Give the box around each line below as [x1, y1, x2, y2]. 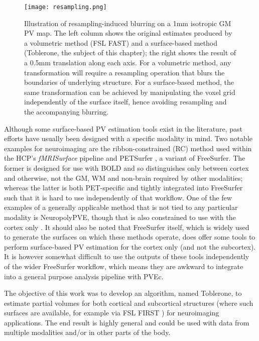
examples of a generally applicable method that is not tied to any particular [4, 202, 238, 212]
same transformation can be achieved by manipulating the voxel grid [24, 86, 235, 97]
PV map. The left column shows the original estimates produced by [24, 28, 232, 38]
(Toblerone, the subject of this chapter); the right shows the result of [24, 47, 236, 58]
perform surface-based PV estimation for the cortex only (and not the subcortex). [4, 241, 256, 252]
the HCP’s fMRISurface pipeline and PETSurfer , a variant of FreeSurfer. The [4, 153, 245, 163]
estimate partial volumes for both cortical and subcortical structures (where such [4, 297, 253, 308]
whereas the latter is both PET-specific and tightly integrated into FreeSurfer [4, 182, 243, 193]
